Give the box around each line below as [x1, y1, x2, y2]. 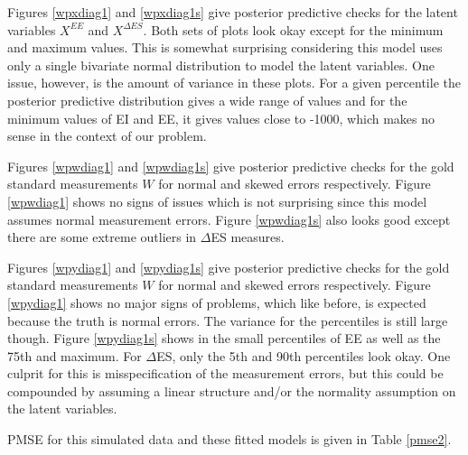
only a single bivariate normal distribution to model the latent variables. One [7, 55, 435, 74]
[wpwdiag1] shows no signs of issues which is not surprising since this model [7, 191, 427, 210]
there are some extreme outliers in [7, 227, 197, 246]
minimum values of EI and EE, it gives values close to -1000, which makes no [7, 108, 435, 127]
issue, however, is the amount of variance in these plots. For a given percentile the [7, 73, 461, 92]
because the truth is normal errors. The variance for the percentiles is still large [7, 311, 448, 330]
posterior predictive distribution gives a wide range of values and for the [7, 90, 407, 109]
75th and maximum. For [7, 346, 142, 365]
